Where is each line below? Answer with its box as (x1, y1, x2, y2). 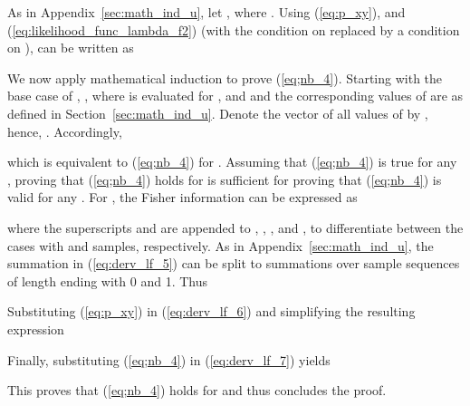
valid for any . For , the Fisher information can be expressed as (7, 188, 358, 207)
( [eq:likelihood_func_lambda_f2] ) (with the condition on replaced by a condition (7, 20, 460, 39)
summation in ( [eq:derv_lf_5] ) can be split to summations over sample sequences (7, 254, 460, 273)
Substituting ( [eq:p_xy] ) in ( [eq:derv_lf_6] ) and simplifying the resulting (7, 302, 416, 321)
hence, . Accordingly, (7, 121, 122, 140)
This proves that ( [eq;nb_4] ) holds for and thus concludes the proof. (7, 381, 387, 400)
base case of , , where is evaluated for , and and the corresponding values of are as (7, 86, 464, 105)
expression (7, 319, 64, 338)
